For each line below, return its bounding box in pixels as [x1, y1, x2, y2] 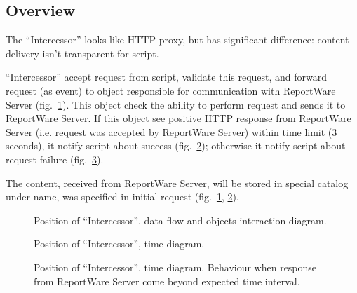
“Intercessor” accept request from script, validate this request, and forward [6, 69, 328, 84]
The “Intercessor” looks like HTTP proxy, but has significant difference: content [6, 32, 349, 47]
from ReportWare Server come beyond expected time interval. [34, 273, 300, 288]
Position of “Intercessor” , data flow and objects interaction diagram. [34, 212, 327, 227]
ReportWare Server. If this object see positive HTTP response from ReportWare [6, 111, 351, 125]
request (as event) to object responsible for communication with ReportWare [6, 83, 336, 97]
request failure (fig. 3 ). [6, 151, 104, 166]
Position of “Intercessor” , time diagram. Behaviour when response [34, 259, 317, 274]
